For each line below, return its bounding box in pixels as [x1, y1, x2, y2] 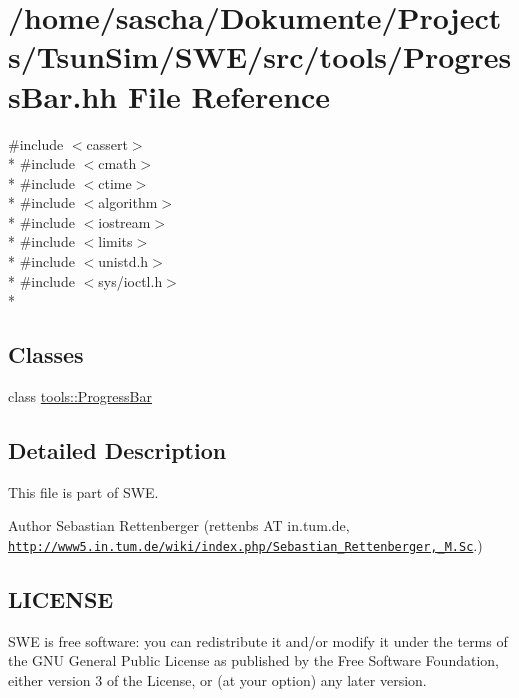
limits [98, 231, 133, 252]
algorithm [98, 192, 158, 213]
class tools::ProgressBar [8, 386, 153, 407]
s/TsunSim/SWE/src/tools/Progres [8, 36, 512, 77]
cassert [86, 133, 128, 154]
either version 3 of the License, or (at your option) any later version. [8, 670, 427, 691]
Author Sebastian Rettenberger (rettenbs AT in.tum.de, [8, 515, 350, 536]
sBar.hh [8, 75, 118, 116]
